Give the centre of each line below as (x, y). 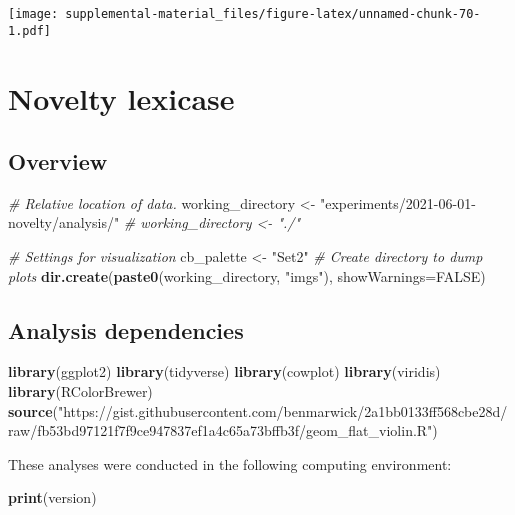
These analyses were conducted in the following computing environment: (230, 463)
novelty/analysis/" (64, 222)
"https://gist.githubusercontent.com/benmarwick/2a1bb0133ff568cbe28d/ (282, 410)
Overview (58, 161)
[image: (33, 14)
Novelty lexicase (121, 97)
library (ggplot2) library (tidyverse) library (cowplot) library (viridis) (224, 371)
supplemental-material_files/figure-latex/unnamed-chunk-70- (273, 14)
